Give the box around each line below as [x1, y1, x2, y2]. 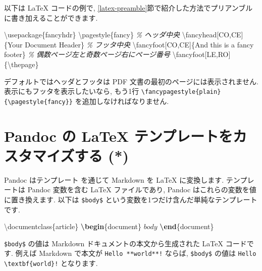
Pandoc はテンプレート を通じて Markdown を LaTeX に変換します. [4, 174, 224, 185]
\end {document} [160, 221, 214, 232]
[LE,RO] [204, 49, 231, 60]
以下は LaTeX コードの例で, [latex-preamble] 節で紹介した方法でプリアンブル [4, 3, 253, 13]
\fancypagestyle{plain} [141, 88, 221, 96]
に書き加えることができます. [4, 12, 98, 23]
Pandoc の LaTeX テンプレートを [4, 125, 233, 146]
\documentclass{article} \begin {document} [4, 221, 142, 232]
